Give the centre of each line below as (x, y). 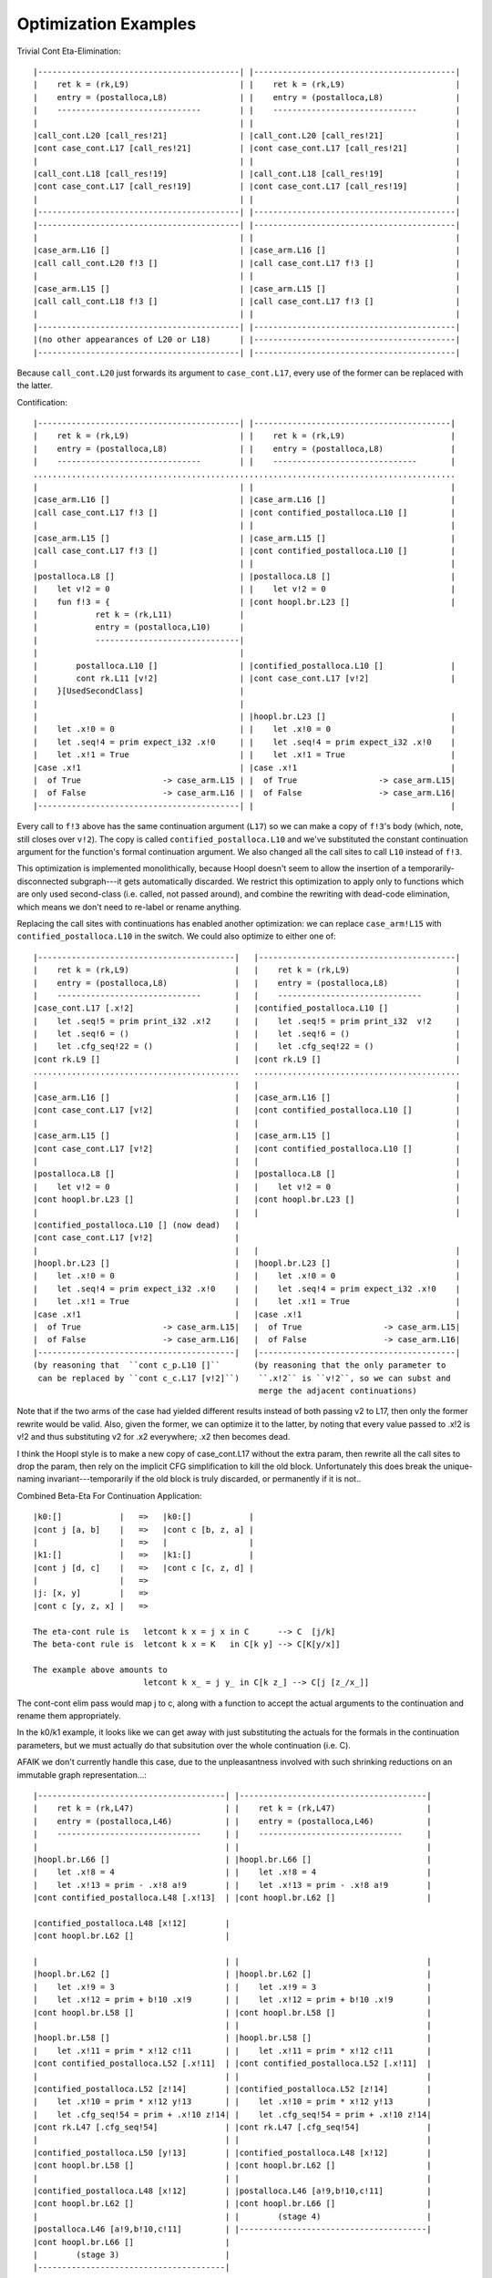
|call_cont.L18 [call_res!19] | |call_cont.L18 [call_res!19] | (247, 174)
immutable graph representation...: (82, 1775)
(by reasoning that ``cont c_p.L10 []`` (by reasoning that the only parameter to (240, 1365)
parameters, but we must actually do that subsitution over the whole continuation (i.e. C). (184, 1745)
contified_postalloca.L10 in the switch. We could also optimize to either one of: (176, 936)
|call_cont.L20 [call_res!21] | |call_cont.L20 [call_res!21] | (247, 135)
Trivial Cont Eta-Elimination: (69, 51)
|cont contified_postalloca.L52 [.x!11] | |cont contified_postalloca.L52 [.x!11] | (232, 2063)
